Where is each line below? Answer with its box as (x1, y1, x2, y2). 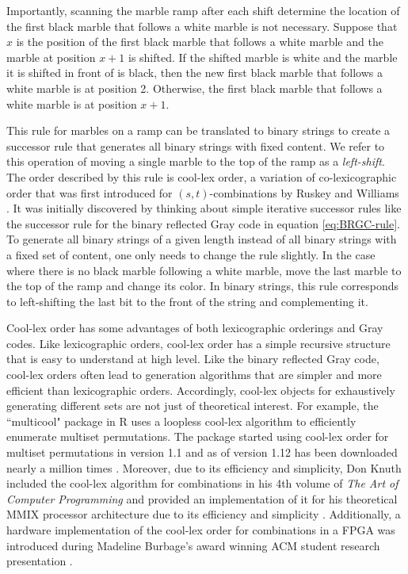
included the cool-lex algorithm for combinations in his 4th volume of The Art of (6, 475, 398, 492)
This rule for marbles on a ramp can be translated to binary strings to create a (6, 122, 391, 139)
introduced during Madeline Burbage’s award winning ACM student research (6, 537, 380, 553)
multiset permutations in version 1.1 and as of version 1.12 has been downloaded (6, 444, 398, 461)
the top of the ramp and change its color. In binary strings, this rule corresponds (6, 277, 399, 294)
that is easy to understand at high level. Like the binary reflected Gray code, (6, 350, 379, 367)
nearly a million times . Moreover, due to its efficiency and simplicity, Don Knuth (6, 459, 402, 476)
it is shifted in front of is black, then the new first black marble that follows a (6, 64, 383, 81)
